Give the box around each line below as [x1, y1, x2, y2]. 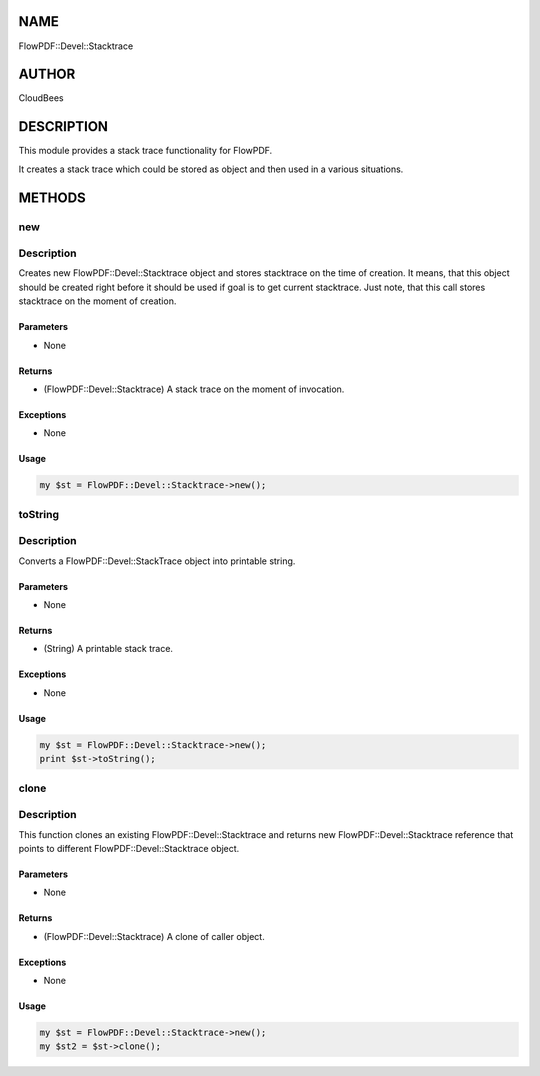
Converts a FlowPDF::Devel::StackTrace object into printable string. [18, 555, 296, 567]
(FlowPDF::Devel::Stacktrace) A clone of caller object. [43, 930, 265, 942]
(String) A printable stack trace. [43, 643, 174, 655]
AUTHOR [18, 66, 76, 83]
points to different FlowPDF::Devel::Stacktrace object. [18, 842, 240, 854]
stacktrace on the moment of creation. [18, 295, 177, 307]
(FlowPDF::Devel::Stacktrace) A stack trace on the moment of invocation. [43, 383, 345, 395]
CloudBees [18, 92, 64, 104]
